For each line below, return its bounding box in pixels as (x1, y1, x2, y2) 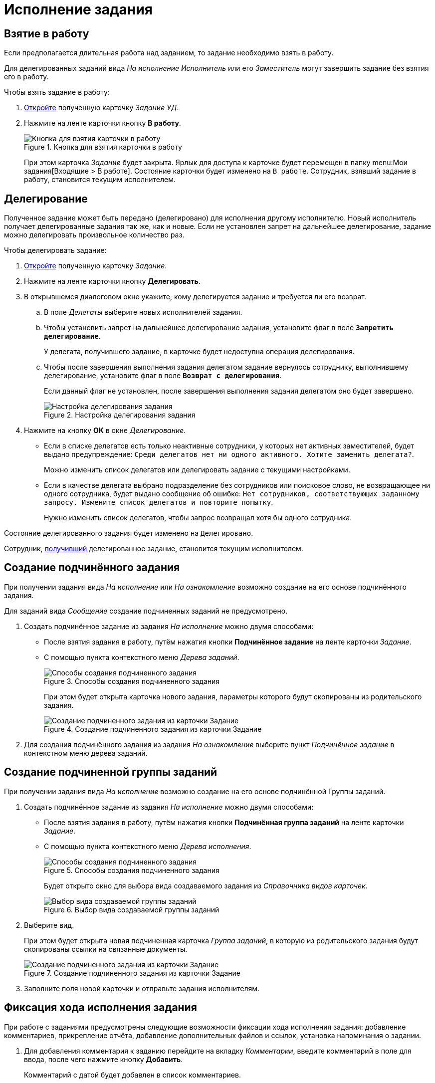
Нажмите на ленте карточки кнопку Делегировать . (24, 277, 201, 286)
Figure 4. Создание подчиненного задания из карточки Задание (44, 724, 262, 733)
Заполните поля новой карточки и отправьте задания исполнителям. (24, 984, 260, 993)
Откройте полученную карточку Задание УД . (24, 103, 179, 112)
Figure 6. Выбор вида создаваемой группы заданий (44, 905, 219, 914)
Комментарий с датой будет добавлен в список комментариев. (24, 1070, 241, 1079)
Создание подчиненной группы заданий (4, 766, 217, 779)
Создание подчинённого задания (4, 561, 180, 574)
